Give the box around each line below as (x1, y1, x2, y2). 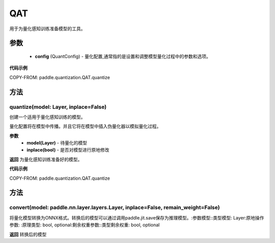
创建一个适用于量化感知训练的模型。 (9, 114, 86, 120)
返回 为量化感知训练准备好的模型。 (9, 156, 82, 162)
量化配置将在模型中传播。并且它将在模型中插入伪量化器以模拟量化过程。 (9, 123, 161, 130)
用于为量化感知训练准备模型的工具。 (9, 26, 86, 32)
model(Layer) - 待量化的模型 (26, 140, 88, 146)
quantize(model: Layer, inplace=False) (9, 103, 107, 110)
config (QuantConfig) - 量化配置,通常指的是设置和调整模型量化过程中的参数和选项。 (35, 53, 211, 59)
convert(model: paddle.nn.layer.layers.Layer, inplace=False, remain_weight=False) (9, 204, 220, 211)
